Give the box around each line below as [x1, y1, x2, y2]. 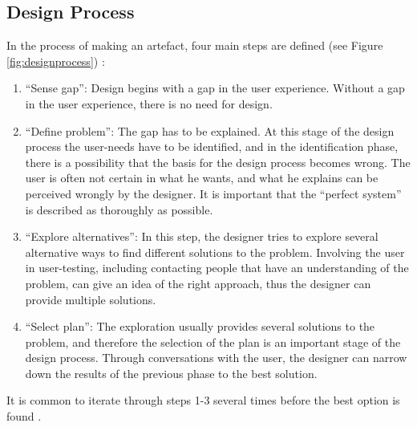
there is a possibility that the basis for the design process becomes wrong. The [25, 153, 411, 170]
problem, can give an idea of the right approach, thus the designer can [25, 274, 371, 291]
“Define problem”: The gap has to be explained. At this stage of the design [25, 122, 395, 139]
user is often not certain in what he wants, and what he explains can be [25, 169, 379, 186]
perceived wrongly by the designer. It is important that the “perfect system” [25, 185, 402, 201]
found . [6, 408, 42, 425]
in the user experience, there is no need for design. [25, 95, 273, 112]
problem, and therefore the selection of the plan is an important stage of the [25, 333, 401, 350]
